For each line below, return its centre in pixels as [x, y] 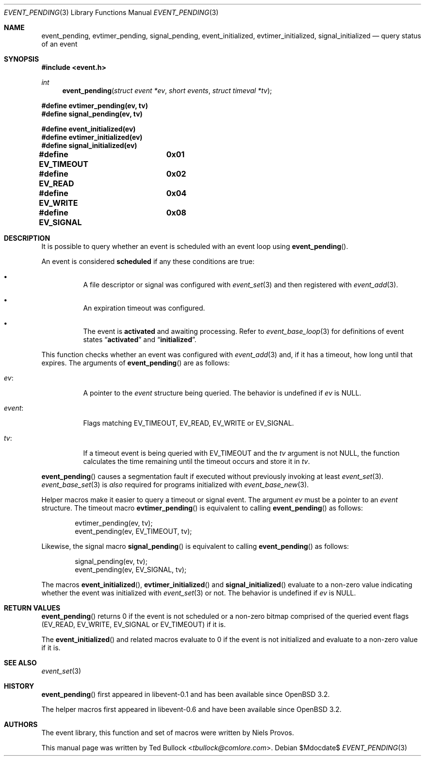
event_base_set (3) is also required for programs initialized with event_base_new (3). [175, 485]
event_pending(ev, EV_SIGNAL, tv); [131, 570]
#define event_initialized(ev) [89, 129]
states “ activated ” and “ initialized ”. [140, 339]
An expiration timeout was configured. [144, 308]
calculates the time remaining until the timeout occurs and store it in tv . [196, 461]
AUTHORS [21, 724]
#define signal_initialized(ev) [89, 145]
